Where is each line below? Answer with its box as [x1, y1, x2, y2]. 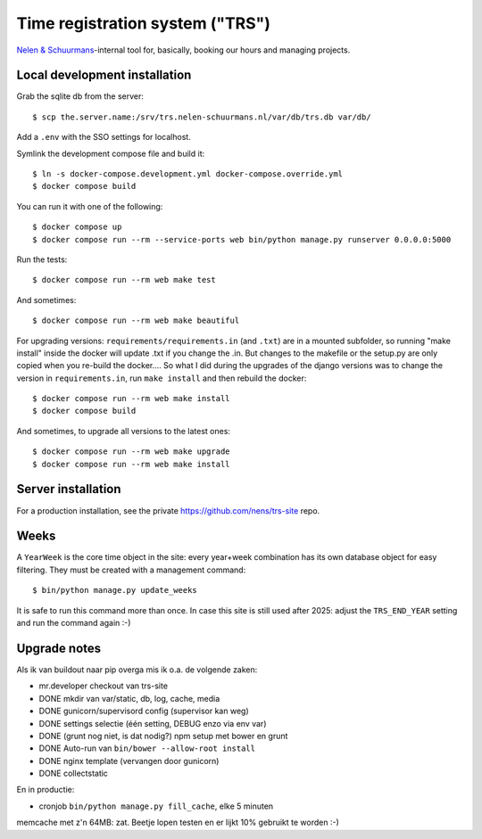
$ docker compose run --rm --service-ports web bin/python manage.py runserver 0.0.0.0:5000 [32, 234, 452, 244]
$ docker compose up [32, 222, 122, 232]
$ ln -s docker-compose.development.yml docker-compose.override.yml [32, 169, 344, 179]
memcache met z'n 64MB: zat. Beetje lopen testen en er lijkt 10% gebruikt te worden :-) [16, 817, 339, 828]
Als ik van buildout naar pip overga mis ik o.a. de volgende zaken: [16, 664, 258, 675]
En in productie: [16, 785, 75, 795]
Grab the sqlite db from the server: [16, 91, 145, 102]
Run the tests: [16, 254, 68, 265]
